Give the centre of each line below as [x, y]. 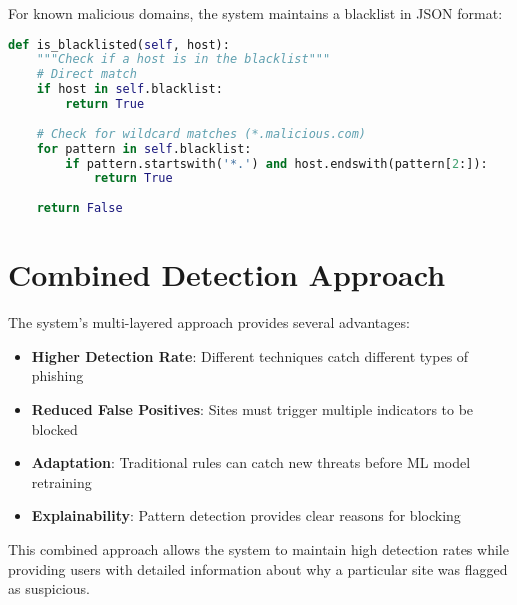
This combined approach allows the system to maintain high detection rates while [258, 548]
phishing [57, 375]
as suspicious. [49, 588]
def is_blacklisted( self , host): [119, 44]
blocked [54, 428]
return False [79, 208]
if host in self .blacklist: [129, 89]
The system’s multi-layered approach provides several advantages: [209, 322]
